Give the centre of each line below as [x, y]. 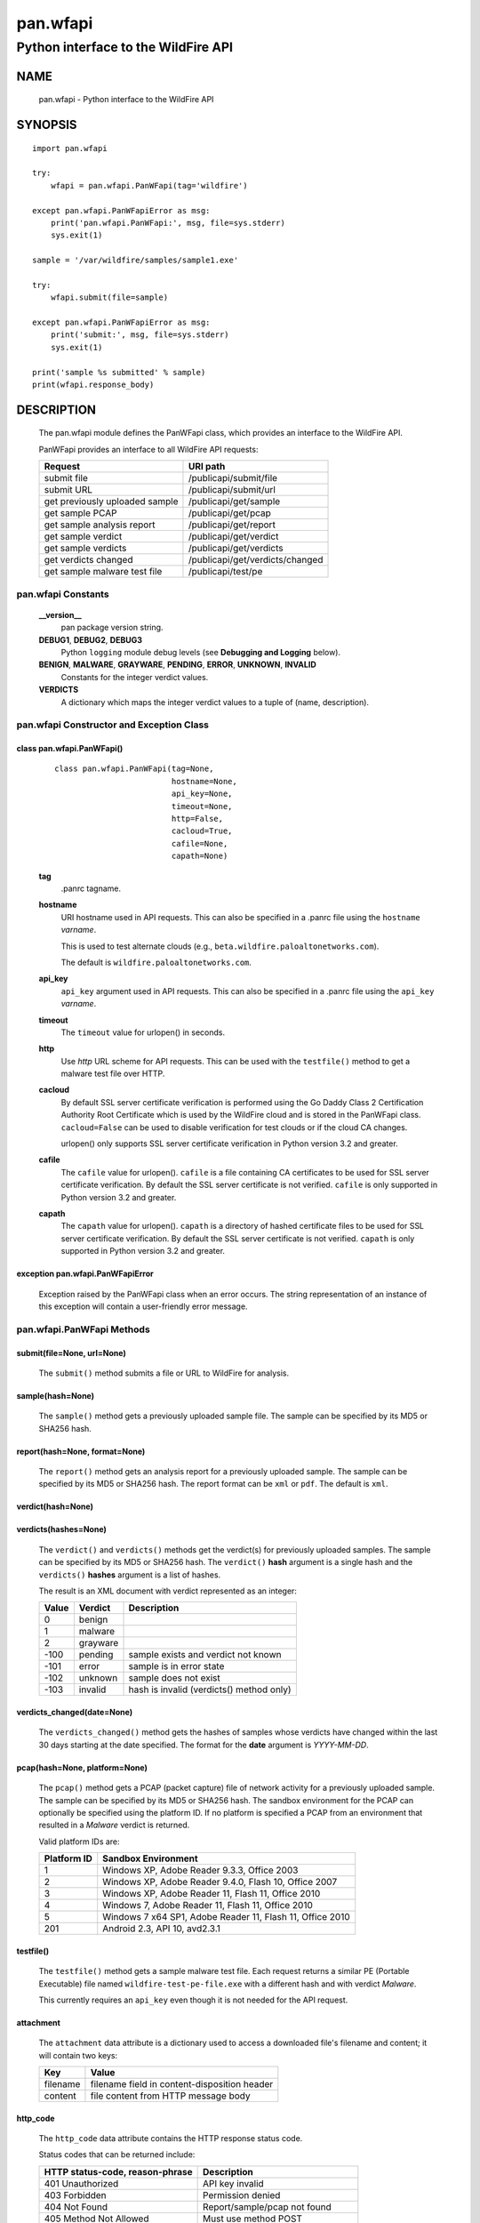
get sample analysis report [100, 525]
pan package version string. [112, 628]
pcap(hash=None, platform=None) [82, 1767]
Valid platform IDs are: [79, 1842]
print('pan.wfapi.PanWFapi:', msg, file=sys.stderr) [168, 223]
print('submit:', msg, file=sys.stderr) [140, 335]
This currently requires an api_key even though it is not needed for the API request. [193, 2000]
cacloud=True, [202, 831]
